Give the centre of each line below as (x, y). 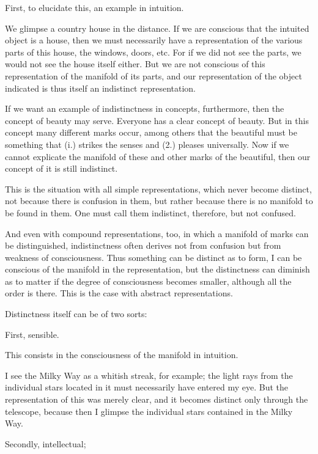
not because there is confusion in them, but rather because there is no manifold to (159, 201)
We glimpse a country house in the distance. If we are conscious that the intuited (157, 28)
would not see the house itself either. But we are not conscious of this (135, 64)
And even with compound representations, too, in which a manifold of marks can (157, 233)
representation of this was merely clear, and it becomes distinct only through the (157, 399)
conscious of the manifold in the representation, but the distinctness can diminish (157, 269)
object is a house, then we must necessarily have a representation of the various (154, 40)
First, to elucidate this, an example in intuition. (94, 7)
